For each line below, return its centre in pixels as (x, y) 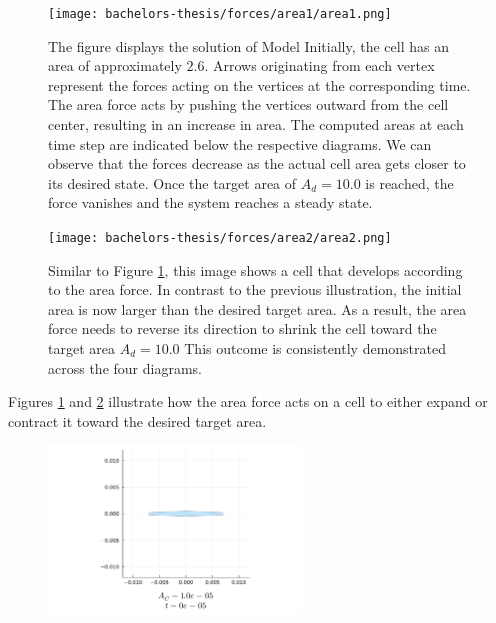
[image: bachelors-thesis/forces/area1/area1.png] (220, 14)
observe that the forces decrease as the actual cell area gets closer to (257, 163)
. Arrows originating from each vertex (319, 65)
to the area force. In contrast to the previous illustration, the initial (255, 289)
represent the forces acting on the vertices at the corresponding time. (259, 84)
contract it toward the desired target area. (137, 420)
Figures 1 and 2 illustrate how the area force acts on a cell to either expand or (248, 401)
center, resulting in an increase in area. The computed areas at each (256, 124)
